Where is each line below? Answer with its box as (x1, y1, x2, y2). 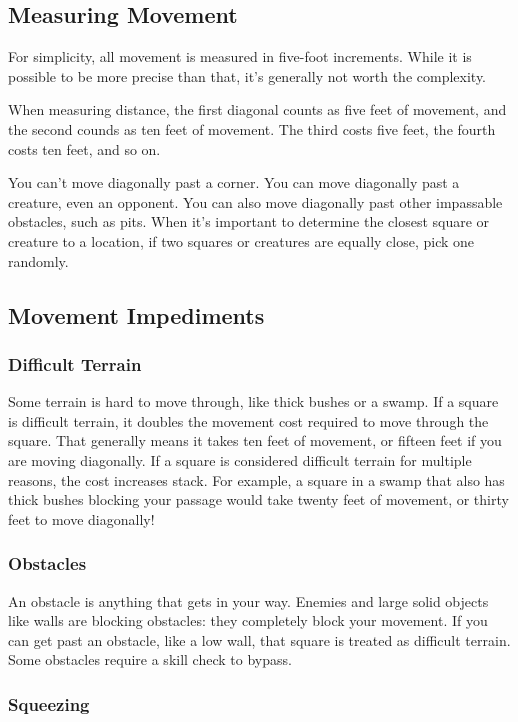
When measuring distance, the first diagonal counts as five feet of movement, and (8, 99, 507, 120)
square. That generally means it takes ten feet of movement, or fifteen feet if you (8, 430, 502, 451)
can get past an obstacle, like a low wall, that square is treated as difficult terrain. (8, 629, 511, 650)
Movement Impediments (8, 299, 265, 330)
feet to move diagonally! (8, 508, 155, 529)
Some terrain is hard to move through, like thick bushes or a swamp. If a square (8, 391, 499, 412)
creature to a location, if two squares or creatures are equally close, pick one (8, 230, 475, 251)
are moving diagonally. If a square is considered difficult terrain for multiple (8, 449, 472, 470)
